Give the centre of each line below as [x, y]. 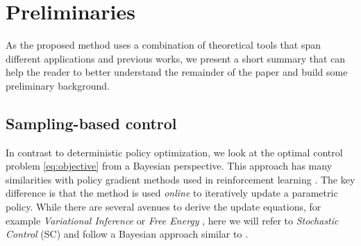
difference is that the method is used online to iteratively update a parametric [172, 193]
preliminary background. [58, 85]
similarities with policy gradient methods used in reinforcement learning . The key [180, 179]
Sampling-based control [91, 123]
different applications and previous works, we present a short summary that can [176, 58]
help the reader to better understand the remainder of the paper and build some [177, 72]
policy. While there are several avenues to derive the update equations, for [163, 207]
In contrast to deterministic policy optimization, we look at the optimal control [174, 152]
